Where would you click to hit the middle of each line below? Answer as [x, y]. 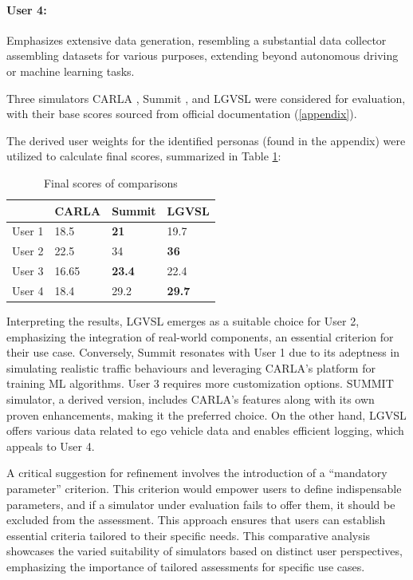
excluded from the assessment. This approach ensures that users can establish [196, 520]
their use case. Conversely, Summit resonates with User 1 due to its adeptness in [203, 352]
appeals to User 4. [51, 446]
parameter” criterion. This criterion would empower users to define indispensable [204, 488]
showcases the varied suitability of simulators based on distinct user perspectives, [205, 551]
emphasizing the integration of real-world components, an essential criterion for [200, 336]
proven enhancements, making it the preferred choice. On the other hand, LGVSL [206, 414]
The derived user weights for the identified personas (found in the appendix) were [206, 140]
